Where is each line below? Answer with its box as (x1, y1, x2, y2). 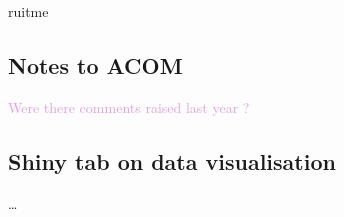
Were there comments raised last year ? (8, 96, 250, 117)
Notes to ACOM (8, 49, 183, 80)
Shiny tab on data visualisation (8, 145, 336, 176)
